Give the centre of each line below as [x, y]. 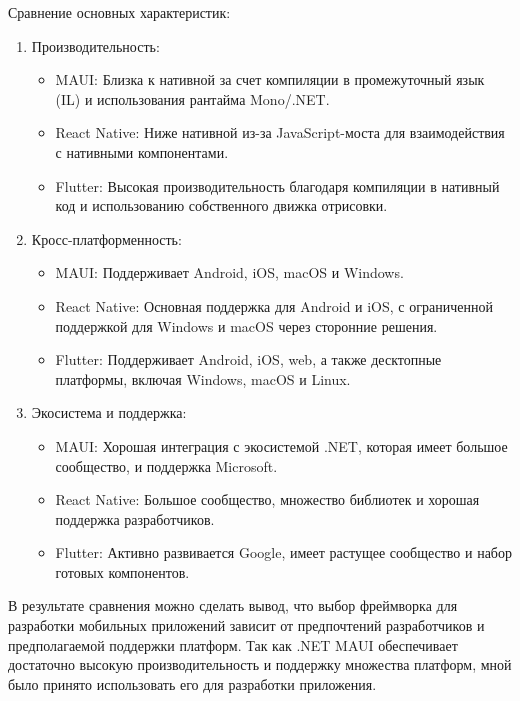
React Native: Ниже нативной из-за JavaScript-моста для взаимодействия [280, 132]
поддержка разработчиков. [135, 518]
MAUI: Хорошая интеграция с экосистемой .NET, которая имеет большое [281, 445]
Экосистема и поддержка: [109, 412]
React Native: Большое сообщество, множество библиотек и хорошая [267, 499]
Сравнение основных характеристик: [119, 12]
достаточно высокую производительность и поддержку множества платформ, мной [260, 664]
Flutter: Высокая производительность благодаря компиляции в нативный [277, 185]
